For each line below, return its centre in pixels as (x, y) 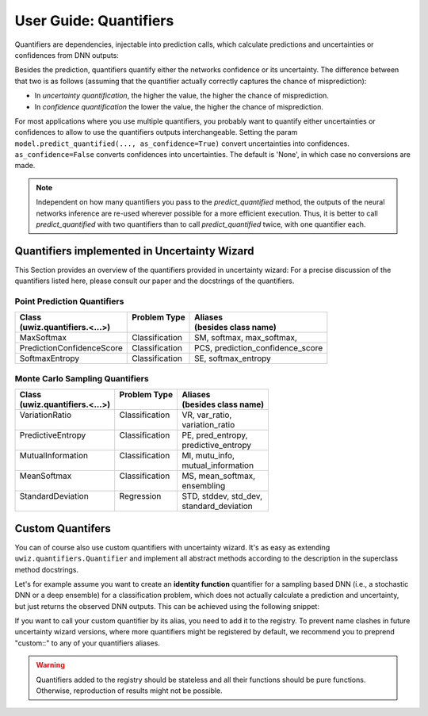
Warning (50, 665)
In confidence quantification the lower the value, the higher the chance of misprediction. (179, 106)
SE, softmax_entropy (233, 358)
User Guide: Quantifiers (94, 21)
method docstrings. (47, 569)
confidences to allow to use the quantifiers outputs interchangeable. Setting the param (156, 132)
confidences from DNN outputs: (67, 55)
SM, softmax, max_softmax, (246, 338)
